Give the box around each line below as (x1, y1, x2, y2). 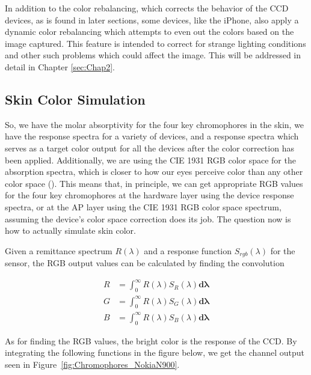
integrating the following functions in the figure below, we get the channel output (5, 346, 304, 359)
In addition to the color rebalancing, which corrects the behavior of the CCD (5, 2, 289, 14)
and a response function (144, 244, 232, 257)
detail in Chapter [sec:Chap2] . (5, 60, 115, 73)
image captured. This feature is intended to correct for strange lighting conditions (5, 37, 306, 49)
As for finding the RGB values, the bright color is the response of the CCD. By (5, 334, 297, 347)
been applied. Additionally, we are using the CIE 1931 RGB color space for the (5, 153, 296, 166)
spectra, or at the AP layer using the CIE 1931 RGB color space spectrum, (5, 200, 282, 213)
